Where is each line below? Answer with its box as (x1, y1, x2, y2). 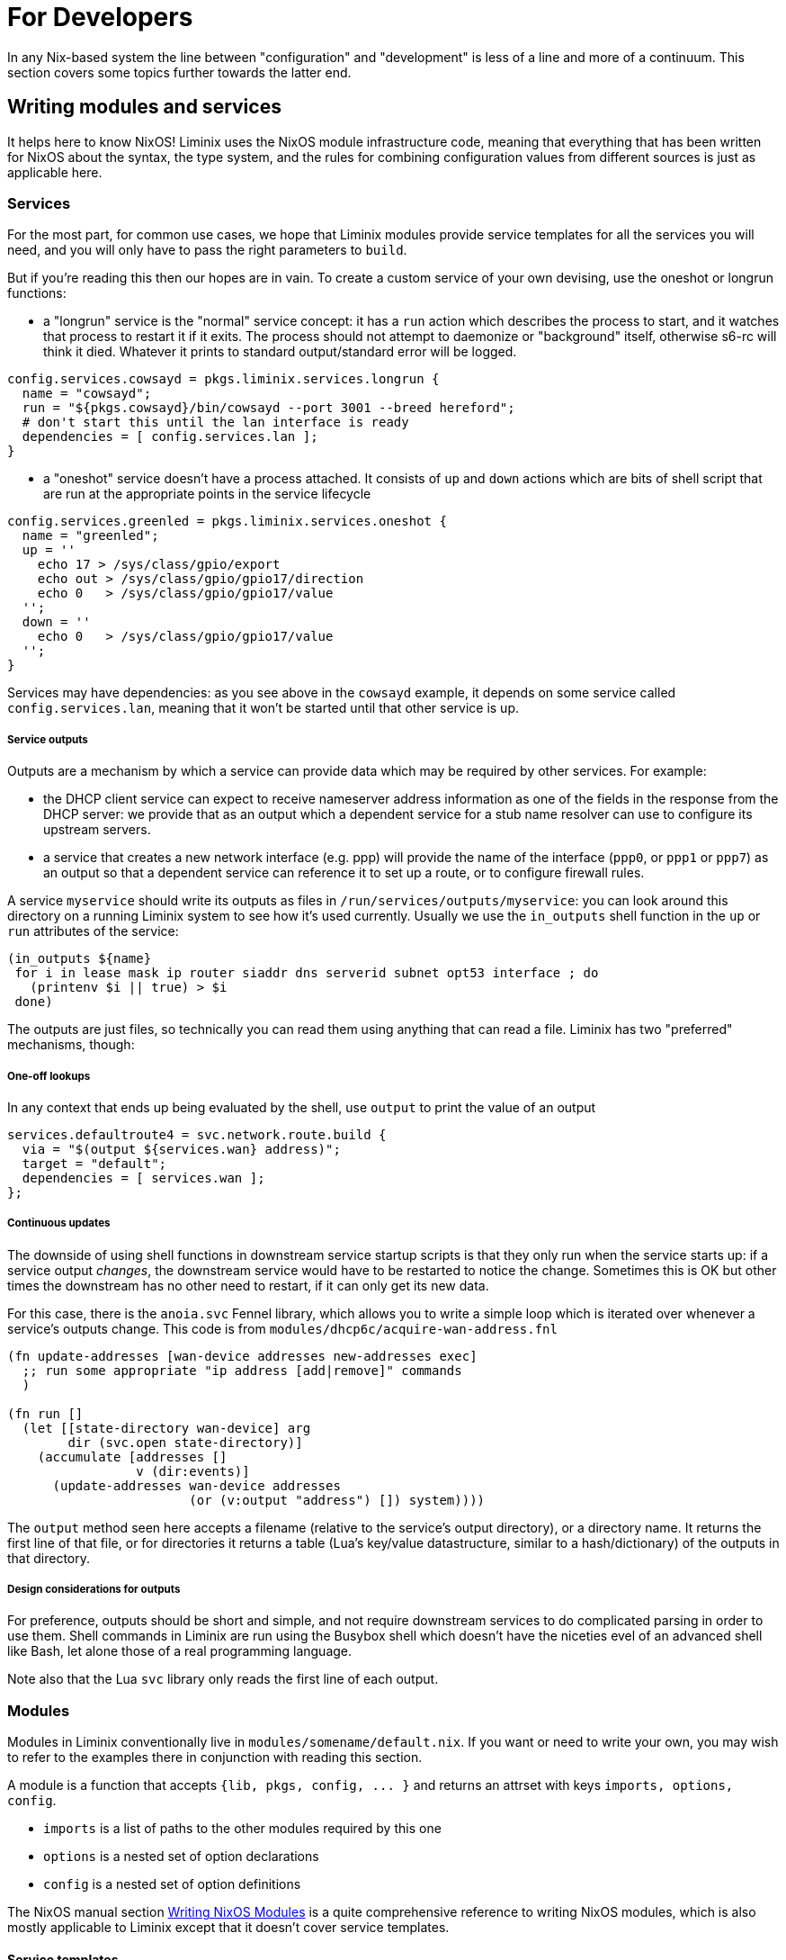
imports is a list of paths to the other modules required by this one (43, 1821, 442, 1837)
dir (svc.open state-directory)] (67, 1434, 303, 1450)
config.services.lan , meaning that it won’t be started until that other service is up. (7, 700, 519, 716)
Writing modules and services (7, 95, 281, 119)
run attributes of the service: (7, 923, 179, 940)
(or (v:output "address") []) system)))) (189, 1492, 486, 1507)
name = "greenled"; (22, 528, 159, 544)
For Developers (7, 2, 193, 32)
